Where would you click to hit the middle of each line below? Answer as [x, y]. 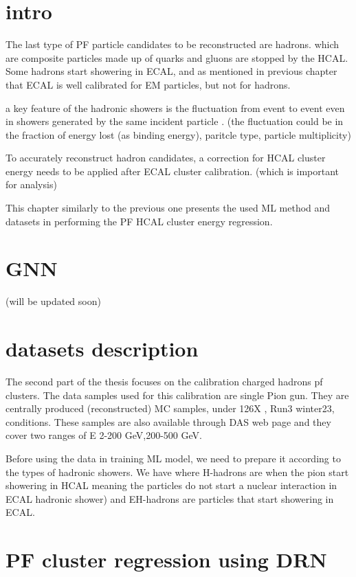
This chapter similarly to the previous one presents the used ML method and [168, 208]
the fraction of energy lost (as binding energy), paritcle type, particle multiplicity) [178, 134]
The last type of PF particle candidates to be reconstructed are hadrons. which [173, 44]
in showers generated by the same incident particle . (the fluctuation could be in [175, 121]
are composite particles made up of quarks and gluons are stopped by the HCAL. [177, 57]
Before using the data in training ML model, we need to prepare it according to [173, 459]
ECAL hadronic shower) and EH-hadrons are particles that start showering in [170, 498]
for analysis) [31, 184]
